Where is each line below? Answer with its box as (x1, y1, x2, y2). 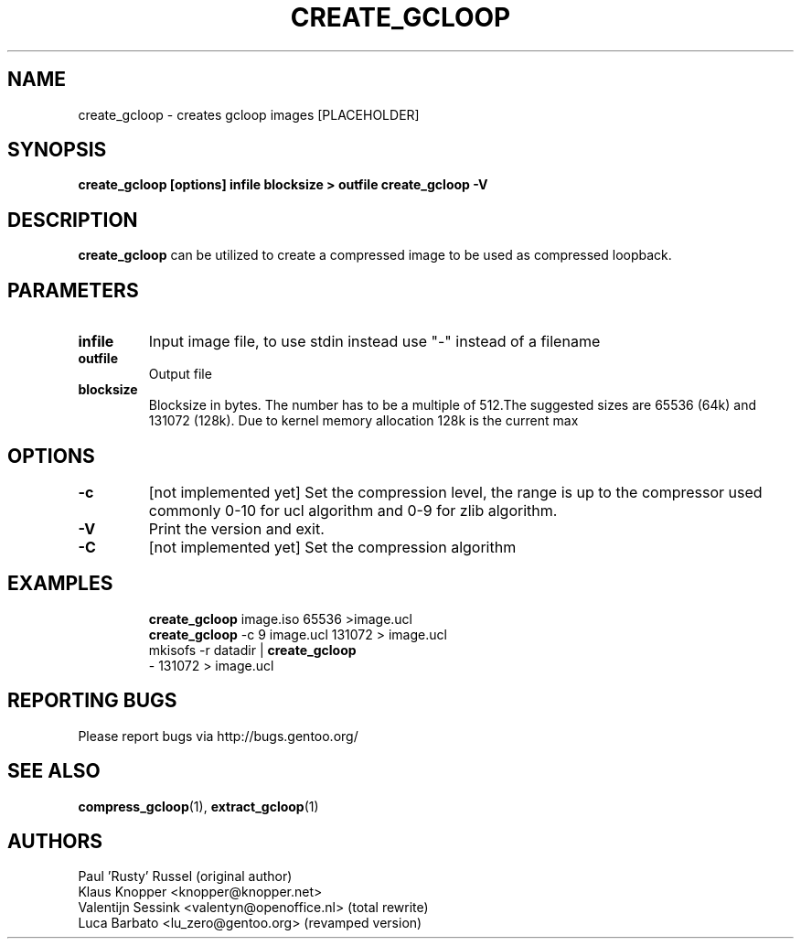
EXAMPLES (7, 572, 113, 596)
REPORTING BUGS (7, 689, 177, 713)
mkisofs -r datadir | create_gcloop (148, 641, 357, 658)
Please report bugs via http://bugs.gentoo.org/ (78, 727, 358, 744)
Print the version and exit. (148, 519, 325, 538)
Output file (148, 366, 212, 382)
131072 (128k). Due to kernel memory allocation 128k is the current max (148, 413, 579, 429)
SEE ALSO (7, 759, 101, 783)
